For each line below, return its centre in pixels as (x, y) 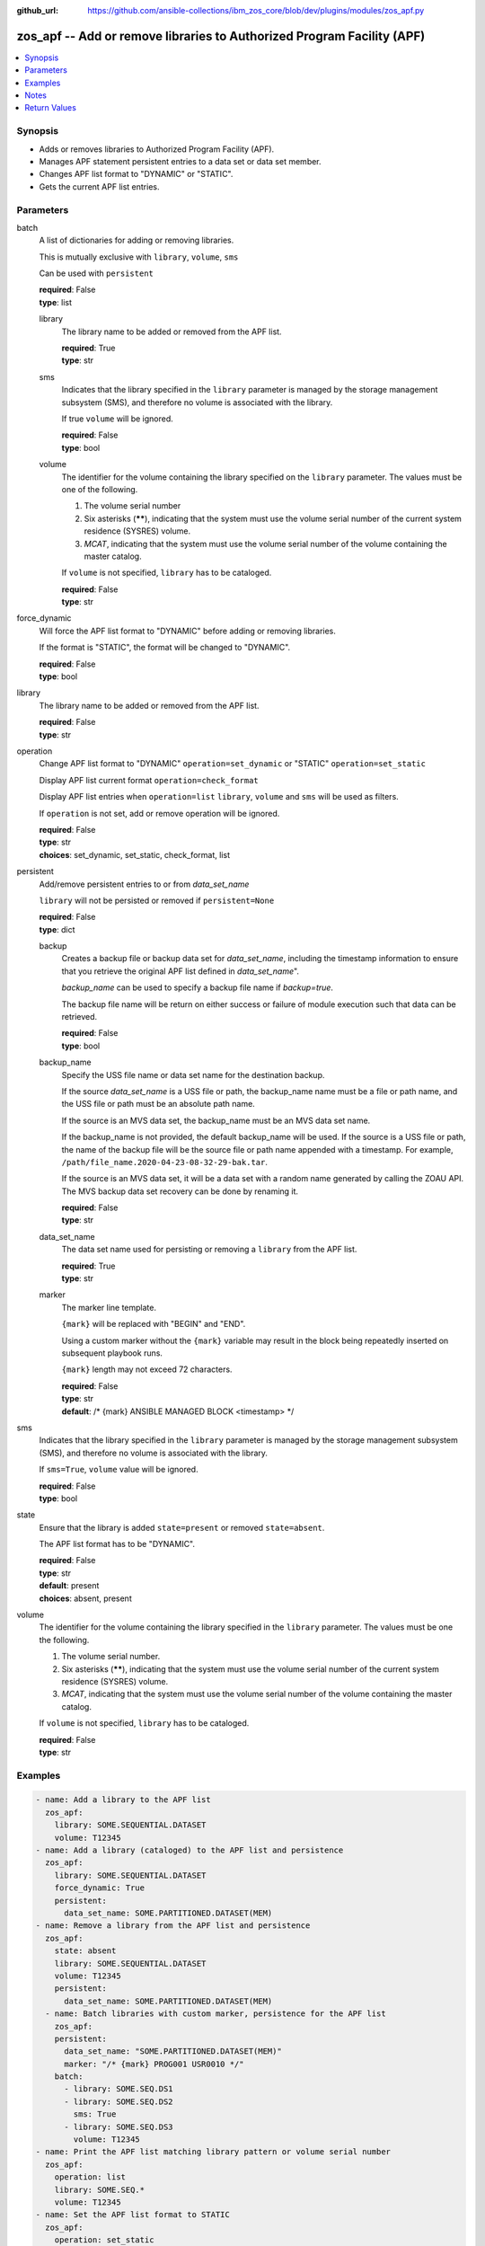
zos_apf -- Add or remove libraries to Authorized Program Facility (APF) (221, 36)
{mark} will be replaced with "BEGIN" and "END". (154, 1324)
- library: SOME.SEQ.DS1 (119, 2089)
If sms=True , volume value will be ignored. (119, 1470)
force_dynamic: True (100, 1888)
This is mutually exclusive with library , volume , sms (139, 257)
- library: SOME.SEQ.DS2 (119, 2101)
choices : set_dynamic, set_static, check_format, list (135, 854)
